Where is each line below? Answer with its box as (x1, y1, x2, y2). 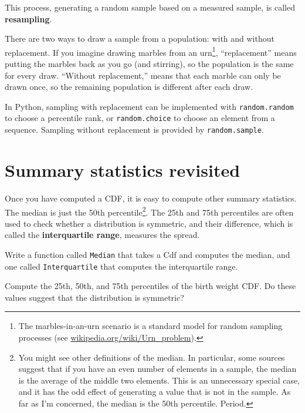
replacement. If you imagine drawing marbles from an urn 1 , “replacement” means (5, 44, 297, 58)
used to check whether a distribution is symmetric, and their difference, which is (5, 217, 293, 229)
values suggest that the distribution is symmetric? (5, 291, 184, 303)
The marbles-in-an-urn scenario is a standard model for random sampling (18, 320, 283, 332)
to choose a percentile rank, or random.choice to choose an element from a (5, 112, 275, 124)
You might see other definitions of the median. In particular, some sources (18, 351, 285, 363)
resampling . (5, 12, 52, 25)
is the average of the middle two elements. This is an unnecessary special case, (18, 374, 300, 386)
